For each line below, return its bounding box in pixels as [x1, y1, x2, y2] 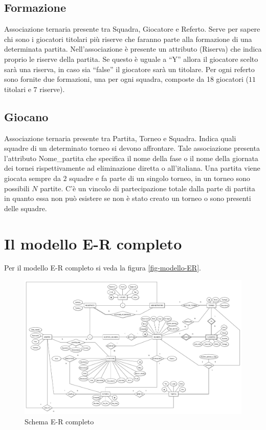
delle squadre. [4, 202, 47, 213]
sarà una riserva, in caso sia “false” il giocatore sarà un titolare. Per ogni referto [4, 63, 255, 74]
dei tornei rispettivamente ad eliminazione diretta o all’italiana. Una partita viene [4, 163, 260, 173]
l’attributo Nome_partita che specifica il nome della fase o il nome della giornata [4, 152, 258, 163]
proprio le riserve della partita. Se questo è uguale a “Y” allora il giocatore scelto [4, 53, 258, 64]
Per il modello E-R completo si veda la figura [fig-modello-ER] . [4, 262, 201, 273]
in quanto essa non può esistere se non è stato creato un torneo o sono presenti [4, 193, 251, 203]
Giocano [4, 108, 49, 124]
